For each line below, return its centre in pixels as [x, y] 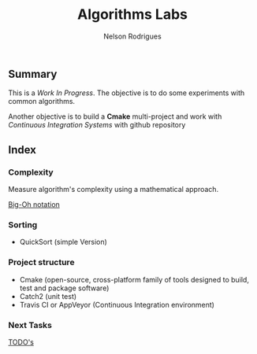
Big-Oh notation [34, 205]
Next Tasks [30, 325]
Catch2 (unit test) [48, 296]
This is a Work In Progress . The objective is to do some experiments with [127, 93]
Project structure [41, 263]
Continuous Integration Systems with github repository [97, 125]
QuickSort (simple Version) [63, 242]
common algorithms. [42, 101]
